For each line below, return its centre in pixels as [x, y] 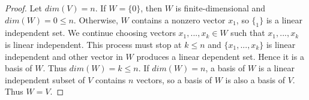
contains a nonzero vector [178, 19]
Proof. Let [23, 8]
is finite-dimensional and [220, 8]
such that [248, 33]
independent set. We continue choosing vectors [90, 33]
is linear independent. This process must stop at [93, 44]
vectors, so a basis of [174, 79]
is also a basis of [255, 79]
